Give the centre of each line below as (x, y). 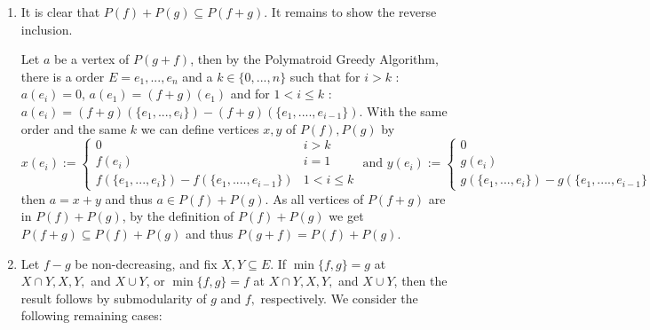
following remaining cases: (91, 315)
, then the (420, 281)
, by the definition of (178, 216)
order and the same (74, 128)
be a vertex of (91, 59)
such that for (325, 76)
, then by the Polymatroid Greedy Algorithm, (314, 59)
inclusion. (47, 29)
